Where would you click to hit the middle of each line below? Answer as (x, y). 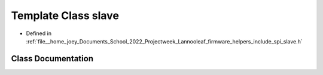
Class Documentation (52, 59)
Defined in (39, 33)
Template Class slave (65, 15)
